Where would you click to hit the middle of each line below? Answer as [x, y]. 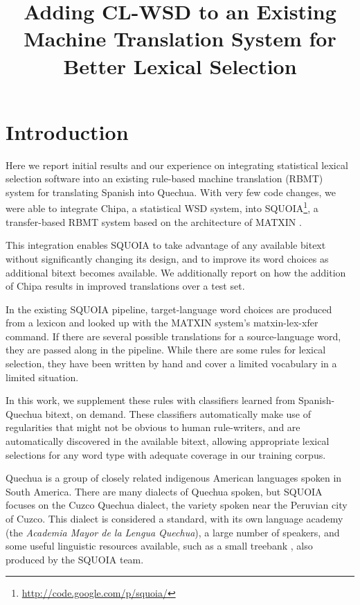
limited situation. [42, 377]
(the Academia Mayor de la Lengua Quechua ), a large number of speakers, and [173, 532]
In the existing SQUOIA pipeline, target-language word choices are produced [169, 309]
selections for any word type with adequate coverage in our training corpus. [166, 454]
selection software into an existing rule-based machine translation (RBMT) [164, 178]
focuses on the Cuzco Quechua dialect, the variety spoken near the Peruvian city [177, 505]
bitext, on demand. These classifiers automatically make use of [178, 413]
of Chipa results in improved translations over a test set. [125, 286]
